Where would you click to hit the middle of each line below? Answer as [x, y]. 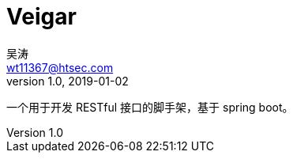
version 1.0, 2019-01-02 [68, 81]
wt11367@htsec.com [60, 67]
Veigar [41, 17]
